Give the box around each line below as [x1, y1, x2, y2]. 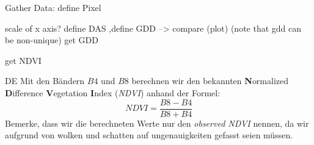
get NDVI [5, 54, 42, 66]
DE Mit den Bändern [5, 74, 85, 87]
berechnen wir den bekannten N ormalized [131, 74, 289, 87]
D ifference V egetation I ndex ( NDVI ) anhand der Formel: [5, 86, 221, 99]
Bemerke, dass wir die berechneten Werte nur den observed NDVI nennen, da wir [5, 116, 309, 129]
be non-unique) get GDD [5, 34, 98, 46]
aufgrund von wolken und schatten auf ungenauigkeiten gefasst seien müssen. [5, 129, 293, 141]
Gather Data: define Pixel [5, 1, 101, 13]
